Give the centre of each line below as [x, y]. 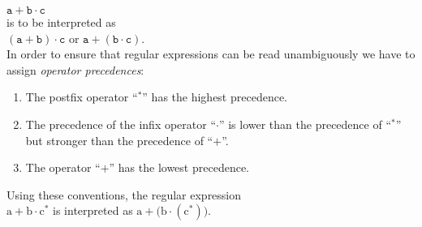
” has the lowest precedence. [179, 167]
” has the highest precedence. [215, 97]
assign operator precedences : [75, 69]
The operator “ [63, 167]
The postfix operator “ [82, 97]
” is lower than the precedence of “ [305, 124]
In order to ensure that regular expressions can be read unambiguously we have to [211, 54]
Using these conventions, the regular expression [124, 194]
